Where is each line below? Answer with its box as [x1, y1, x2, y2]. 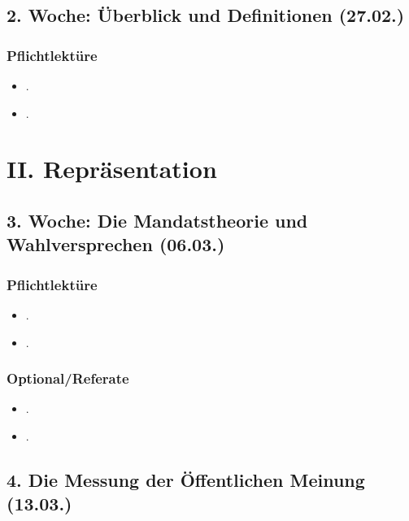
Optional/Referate [7, 368, 129, 389]
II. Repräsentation [7, 152, 217, 185]
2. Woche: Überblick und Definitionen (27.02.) [7, 2, 405, 28]
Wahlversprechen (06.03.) [7, 232, 225, 257]
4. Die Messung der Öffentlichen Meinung [7, 467, 365, 492]
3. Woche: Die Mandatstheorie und [7, 207, 308, 232]
